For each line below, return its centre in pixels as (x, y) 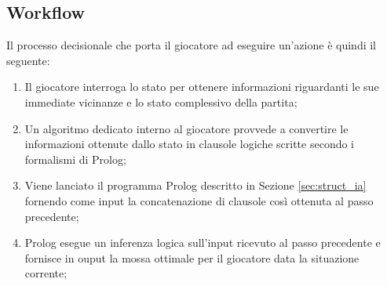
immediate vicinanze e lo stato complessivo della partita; (161, 101)
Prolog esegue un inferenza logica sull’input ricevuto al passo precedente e (203, 243)
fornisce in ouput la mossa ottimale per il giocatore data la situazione (192, 257)
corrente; (46, 273)
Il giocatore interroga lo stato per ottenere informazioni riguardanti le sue (202, 87)
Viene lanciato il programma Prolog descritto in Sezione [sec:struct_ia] (195, 185)
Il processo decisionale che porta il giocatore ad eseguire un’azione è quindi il (192, 45)
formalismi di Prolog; (75, 159)
